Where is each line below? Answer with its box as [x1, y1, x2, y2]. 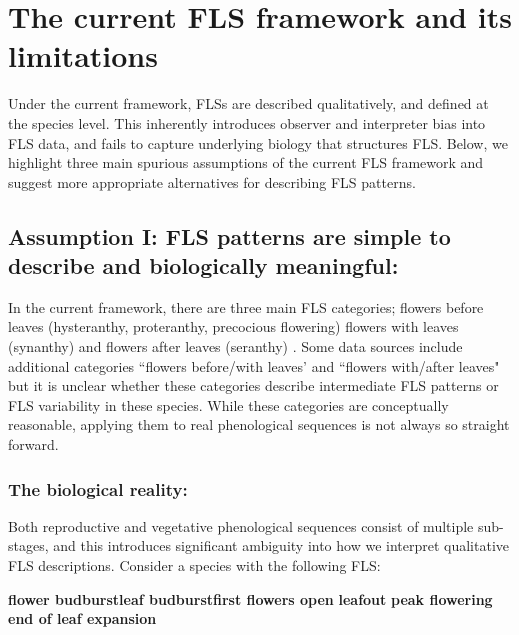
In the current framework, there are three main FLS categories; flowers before [8, 296, 484, 317]
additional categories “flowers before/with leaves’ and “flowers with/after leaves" [8, 355, 500, 376]
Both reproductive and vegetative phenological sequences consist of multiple [8, 515, 474, 536]
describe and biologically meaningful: [8, 250, 399, 281]
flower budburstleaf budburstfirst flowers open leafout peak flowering [8, 588, 493, 609]
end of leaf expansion [8, 608, 157, 629]
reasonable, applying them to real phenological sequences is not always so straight [8, 414, 510, 435]
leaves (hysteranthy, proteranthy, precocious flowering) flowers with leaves [8, 316, 459, 337]
